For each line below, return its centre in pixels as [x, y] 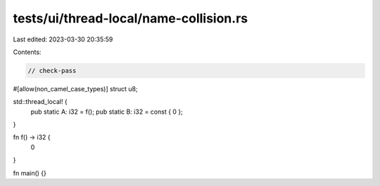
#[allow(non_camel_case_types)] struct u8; [75, 88]
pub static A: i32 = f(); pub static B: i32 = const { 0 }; [107, 112]
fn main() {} [30, 173]
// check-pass [52, 71]
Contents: [27, 52]
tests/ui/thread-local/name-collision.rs [131, 18]
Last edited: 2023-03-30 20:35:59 [63, 39]
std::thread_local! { [40, 102]
